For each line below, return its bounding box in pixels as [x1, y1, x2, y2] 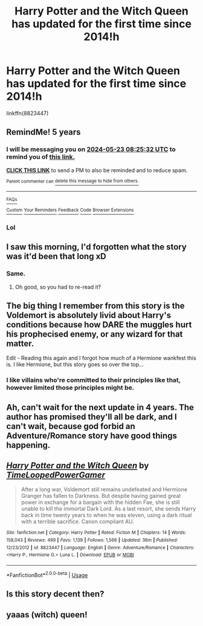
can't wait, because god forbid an [6, 421, 136, 431]
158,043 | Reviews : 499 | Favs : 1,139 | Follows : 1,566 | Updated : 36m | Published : [6, 537, 178, 543]
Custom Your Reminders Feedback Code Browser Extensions [6, 207, 134, 213]
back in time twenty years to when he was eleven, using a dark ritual [21, 512, 192, 519]
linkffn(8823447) [6, 109, 49, 117]
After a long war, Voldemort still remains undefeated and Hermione [21, 486, 188, 493]
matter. [6, 338, 34, 349]
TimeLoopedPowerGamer [6, 470, 106, 480]
